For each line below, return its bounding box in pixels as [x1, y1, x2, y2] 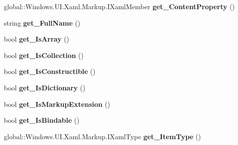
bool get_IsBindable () [4, 115, 80, 125]
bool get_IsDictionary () [4, 82, 85, 92]
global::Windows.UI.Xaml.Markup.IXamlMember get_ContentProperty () [4, 1, 235, 11]
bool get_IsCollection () [4, 50, 84, 60]
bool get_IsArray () [4, 34, 69, 44]
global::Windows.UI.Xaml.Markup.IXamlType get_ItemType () [4, 131, 201, 141]
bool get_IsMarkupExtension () [4, 99, 110, 109]
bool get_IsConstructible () [4, 66, 96, 76]
